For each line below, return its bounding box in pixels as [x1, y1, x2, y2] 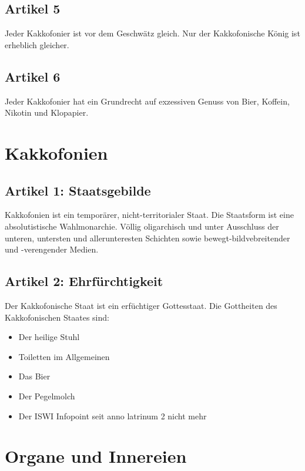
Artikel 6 [5, 67, 61, 85]
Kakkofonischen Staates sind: [5, 311, 109, 323]
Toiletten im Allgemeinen [18, 350, 110, 362]
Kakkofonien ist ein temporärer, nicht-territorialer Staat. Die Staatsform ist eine [5, 208, 294, 221]
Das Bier [18, 370, 51, 382]
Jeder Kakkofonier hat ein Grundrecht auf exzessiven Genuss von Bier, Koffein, [5, 95, 290, 107]
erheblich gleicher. [5, 38, 69, 51]
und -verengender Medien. [5, 243, 99, 255]
